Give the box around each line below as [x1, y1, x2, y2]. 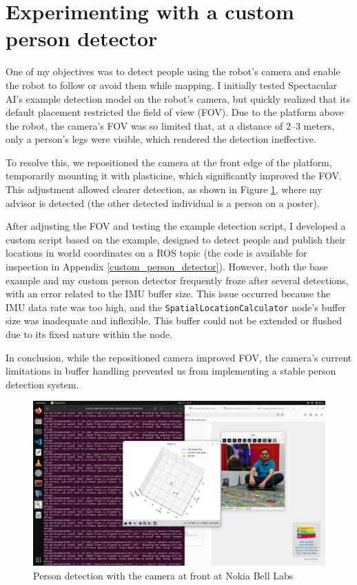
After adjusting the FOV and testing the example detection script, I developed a [6, 219, 346, 233]
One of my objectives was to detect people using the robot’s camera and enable [6, 64, 340, 79]
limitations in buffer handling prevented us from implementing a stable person [6, 364, 336, 378]
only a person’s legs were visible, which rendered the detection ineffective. [6, 132, 316, 146]
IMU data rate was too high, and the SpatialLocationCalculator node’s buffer [6, 299, 346, 314]
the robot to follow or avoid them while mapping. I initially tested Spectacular [6, 77, 338, 92]
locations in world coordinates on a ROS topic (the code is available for [6, 246, 307, 260]
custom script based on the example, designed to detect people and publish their [6, 232, 346, 246]
